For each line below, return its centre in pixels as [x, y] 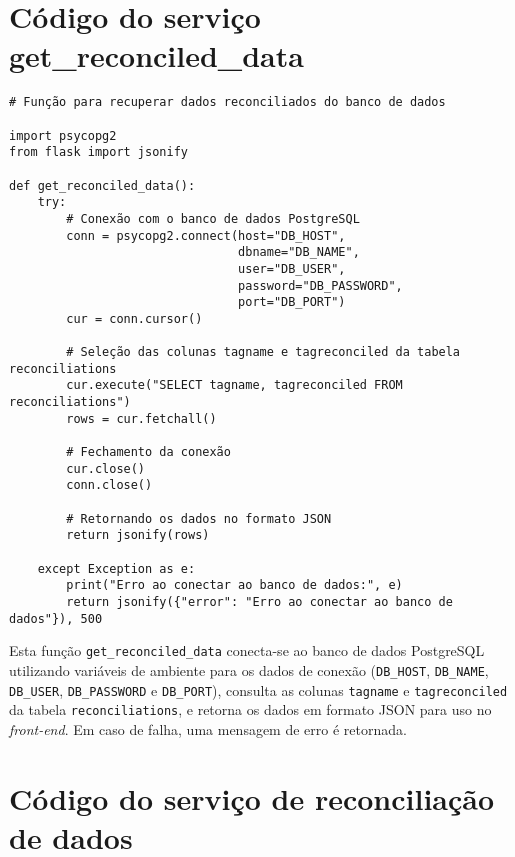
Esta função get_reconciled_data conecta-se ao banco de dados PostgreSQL [247, 650]
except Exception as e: [116, 568]
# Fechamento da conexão [148, 452]
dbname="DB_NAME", [299, 252]
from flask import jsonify [98, 152]
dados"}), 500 [56, 618]
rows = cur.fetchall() [141, 418]
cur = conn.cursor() [134, 318]
